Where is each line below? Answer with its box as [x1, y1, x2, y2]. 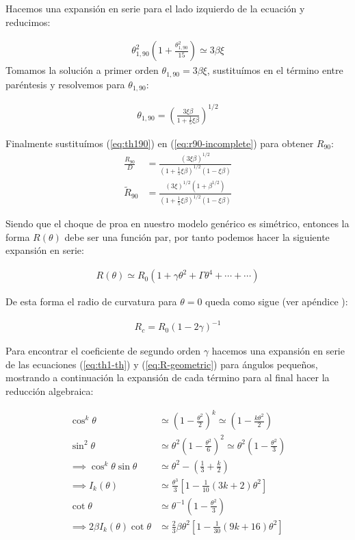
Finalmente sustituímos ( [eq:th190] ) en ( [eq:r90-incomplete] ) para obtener [5, 136, 314, 150]
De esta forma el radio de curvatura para [5, 294, 177, 309]
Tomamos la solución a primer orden [5, 63, 159, 77]
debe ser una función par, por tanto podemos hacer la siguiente [64, 229, 330, 244]
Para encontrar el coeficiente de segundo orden [5, 344, 201, 358]
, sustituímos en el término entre [207, 63, 343, 77]
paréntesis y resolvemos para [5, 77, 125, 91]
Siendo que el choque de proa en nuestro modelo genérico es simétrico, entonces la [5, 216, 350, 231]
